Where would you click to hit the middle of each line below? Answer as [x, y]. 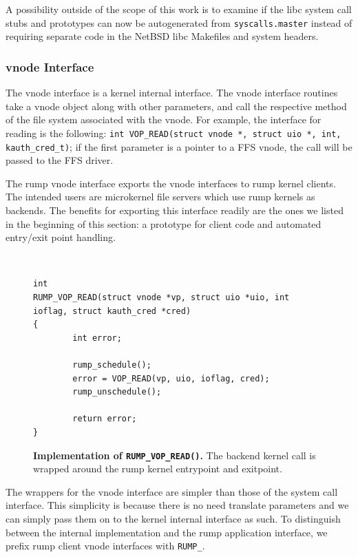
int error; [97, 338]
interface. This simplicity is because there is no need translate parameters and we [177, 505]
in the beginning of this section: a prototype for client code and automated [164, 223]
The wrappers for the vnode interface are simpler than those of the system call [172, 491]
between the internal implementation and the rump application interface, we [167, 532]
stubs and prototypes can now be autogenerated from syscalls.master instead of [179, 22]
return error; [105, 419]
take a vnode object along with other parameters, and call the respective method [176, 106]
